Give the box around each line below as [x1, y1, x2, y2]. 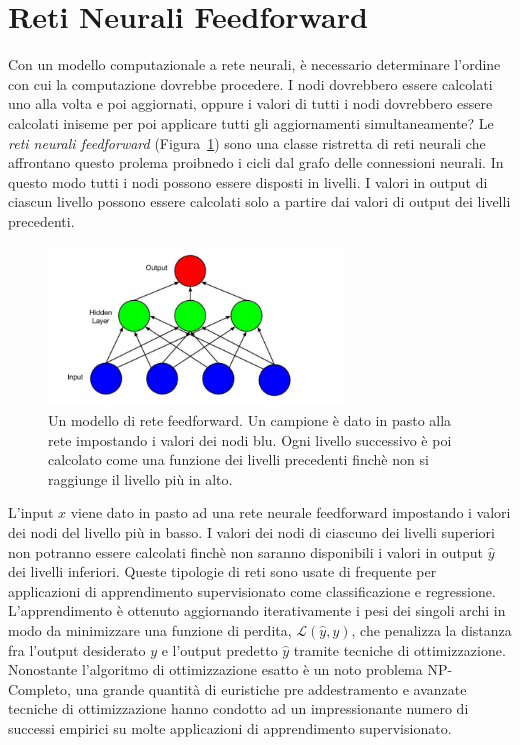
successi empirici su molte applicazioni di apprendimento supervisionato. [8, 717, 452, 738]
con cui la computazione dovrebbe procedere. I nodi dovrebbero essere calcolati [8, 73, 493, 94]
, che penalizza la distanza [351, 619, 512, 640]
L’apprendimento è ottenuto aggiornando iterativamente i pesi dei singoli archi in [8, 600, 506, 621]
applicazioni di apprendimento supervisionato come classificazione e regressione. [8, 580, 496, 601]
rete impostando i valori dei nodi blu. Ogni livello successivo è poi [48, 429, 452, 450]
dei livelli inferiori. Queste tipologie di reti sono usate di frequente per [8, 561, 437, 582]
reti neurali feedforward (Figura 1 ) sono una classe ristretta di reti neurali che [8, 132, 486, 153]
